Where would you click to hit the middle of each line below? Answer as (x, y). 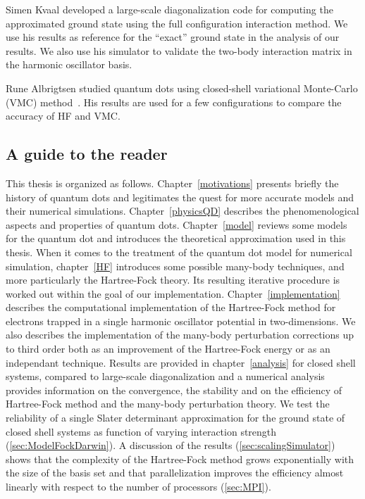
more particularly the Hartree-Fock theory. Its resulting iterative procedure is (173, 280)
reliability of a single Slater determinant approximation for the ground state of (175, 418)
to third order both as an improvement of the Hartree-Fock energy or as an (168, 349)
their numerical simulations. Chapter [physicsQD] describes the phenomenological (182, 211)
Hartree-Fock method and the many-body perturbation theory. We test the (168, 404)
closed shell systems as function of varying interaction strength (141, 431)
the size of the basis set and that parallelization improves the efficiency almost (175, 473)
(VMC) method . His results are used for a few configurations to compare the (174, 102)
